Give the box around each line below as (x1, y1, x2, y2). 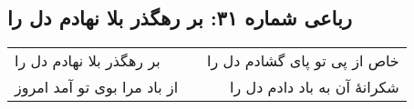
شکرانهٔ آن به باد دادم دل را (230, 76, 399, 98)
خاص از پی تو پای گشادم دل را (207, 50, 399, 72)
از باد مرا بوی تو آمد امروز (15, 76, 179, 98)
